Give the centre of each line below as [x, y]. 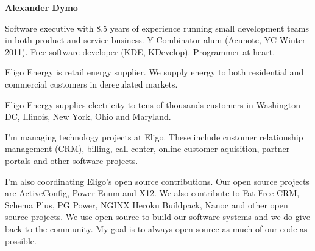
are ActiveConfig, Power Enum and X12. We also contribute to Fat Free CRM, [152, 193]
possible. [21, 240]
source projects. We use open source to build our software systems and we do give [157, 217]
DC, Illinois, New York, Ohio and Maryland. [88, 116]
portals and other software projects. [72, 160]
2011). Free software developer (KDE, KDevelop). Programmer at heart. [140, 51]
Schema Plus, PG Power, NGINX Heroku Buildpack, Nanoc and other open [147, 205]
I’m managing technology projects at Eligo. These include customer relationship [154, 136]
